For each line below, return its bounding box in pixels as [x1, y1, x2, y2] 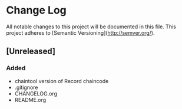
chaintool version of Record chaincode [14, 77, 109, 84]
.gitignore [14, 84, 38, 91]
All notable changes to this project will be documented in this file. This [6, 23, 177, 30]
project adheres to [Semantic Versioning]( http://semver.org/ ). [6, 29, 155, 36]
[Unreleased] [6, 47, 56, 57]
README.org [14, 96, 47, 103]
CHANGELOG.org [14, 90, 58, 97]
